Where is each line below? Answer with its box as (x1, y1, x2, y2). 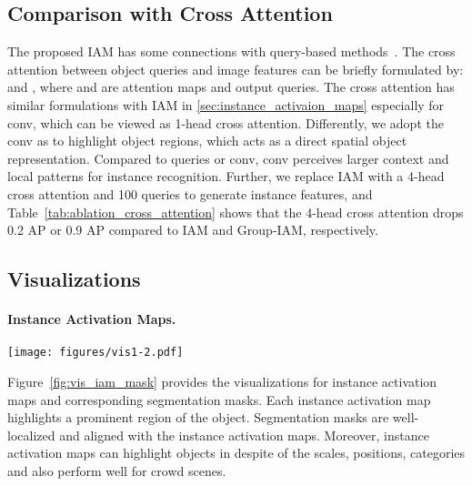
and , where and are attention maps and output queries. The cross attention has (7, 77, 455, 96)
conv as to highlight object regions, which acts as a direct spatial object (7, 131, 407, 150)
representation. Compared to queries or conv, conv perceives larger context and (7, 148, 449, 167)
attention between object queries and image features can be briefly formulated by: (7, 59, 464, 78)
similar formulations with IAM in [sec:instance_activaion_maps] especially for (7, 95, 445, 114)
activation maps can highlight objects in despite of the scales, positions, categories (7, 443, 466, 462)
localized (7, 425, 55, 444)
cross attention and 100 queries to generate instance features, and (7, 184, 373, 203)
